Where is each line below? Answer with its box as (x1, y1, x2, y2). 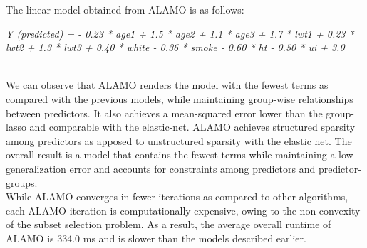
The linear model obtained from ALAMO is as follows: (6, 2, 244, 16)
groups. (6, 175, 38, 190)
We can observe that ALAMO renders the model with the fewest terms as (6, 77, 329, 92)
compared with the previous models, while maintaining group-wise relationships (6, 91, 353, 106)
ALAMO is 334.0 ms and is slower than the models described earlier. (6, 230, 306, 245)
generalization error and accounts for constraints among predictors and (6, 161, 316, 176)
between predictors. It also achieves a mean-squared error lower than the (6, 105, 323, 120)
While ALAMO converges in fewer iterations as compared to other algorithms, (6, 189, 348, 204)
